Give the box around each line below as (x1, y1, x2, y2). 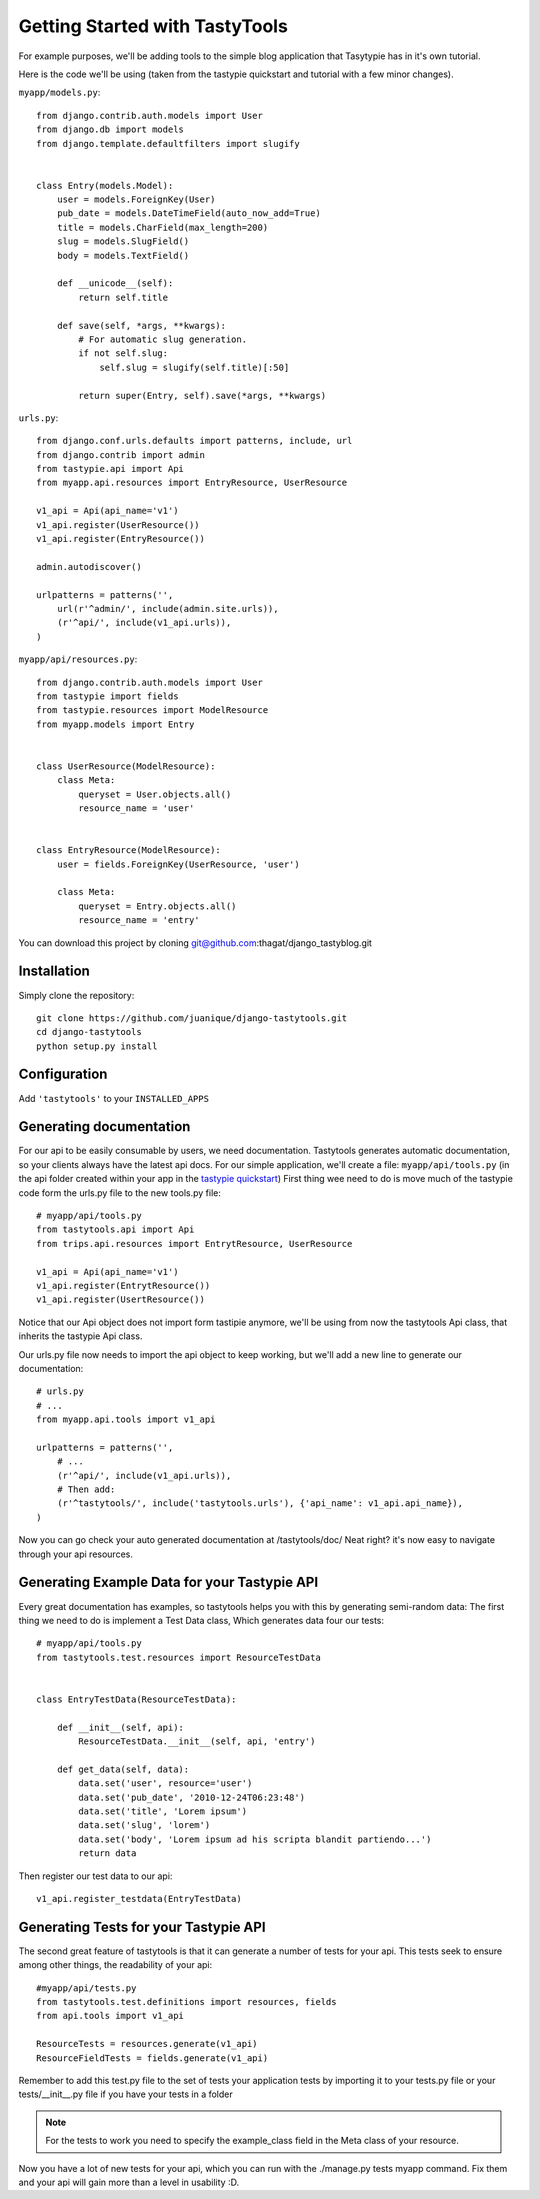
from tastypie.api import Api (36, 463, 185, 475)
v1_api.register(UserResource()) (36, 519, 200, 530)
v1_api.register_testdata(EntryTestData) (36, 1893, 242, 1904)
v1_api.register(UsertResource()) (36, 1294, 205, 1305)
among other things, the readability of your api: (18, 1959, 213, 1971)
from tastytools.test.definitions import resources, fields (36, 1996, 337, 2008)
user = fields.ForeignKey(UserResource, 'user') (56, 858, 300, 870)
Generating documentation (18, 1118, 191, 1135)
